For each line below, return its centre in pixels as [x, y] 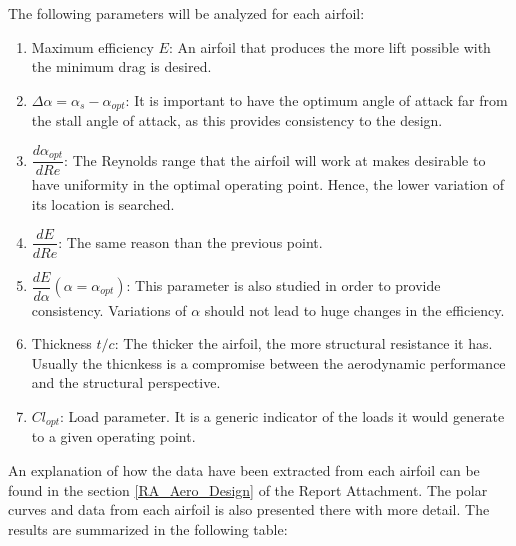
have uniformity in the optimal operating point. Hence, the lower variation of [268, 184]
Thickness [61, 343]
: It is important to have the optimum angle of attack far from [316, 99]
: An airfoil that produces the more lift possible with [329, 46]
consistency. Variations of [109, 309]
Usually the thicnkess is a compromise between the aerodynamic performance [268, 362]
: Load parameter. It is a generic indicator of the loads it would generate [282, 416]
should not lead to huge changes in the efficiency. [354, 309]
